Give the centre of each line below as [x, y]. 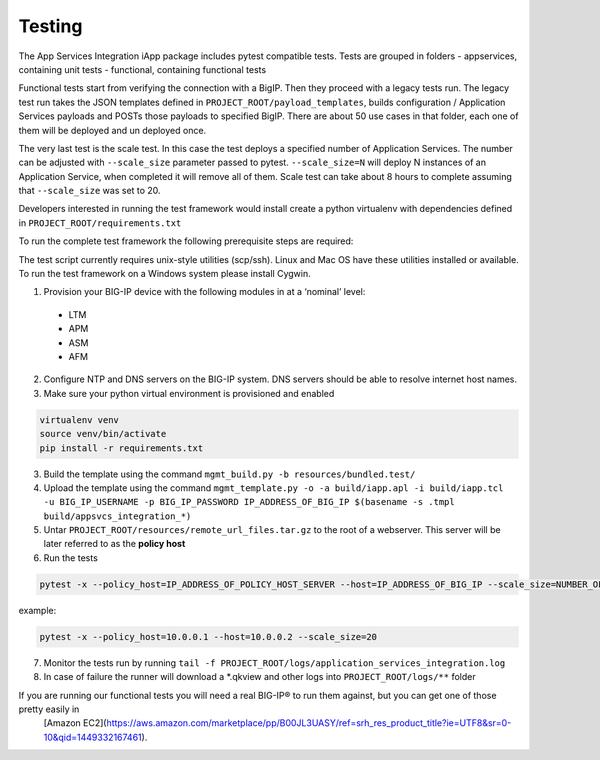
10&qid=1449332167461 [92, 737]
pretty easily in [49, 709]
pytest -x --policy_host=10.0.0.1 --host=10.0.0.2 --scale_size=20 [208, 636]
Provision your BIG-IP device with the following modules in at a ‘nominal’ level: [204, 292]
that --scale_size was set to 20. [89, 191]
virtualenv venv [79, 419]
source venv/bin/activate [103, 434]
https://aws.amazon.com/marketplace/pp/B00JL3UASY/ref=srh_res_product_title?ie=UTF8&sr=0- [309, 723]
